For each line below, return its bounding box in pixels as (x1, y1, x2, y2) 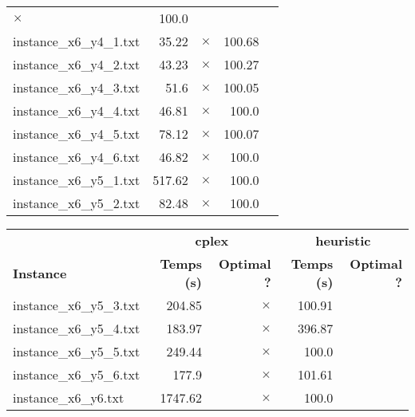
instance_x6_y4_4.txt (13, 101, 140, 120)
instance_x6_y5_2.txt (13, 194, 140, 212)
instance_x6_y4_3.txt (13, 78, 140, 96)
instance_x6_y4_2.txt (13, 55, 140, 73)
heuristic (315, 231, 371, 250)
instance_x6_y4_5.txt (13, 124, 140, 143)
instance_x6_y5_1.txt (13, 171, 140, 189)
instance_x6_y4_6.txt (13, 148, 140, 166)
